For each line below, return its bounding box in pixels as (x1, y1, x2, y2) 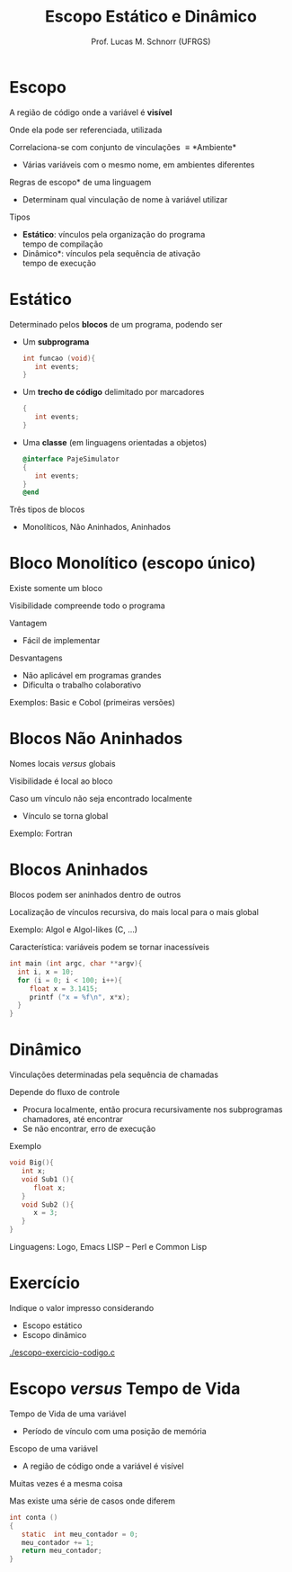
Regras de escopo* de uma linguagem (9, 176, 152, 187)
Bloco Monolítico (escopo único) (9, 553, 256, 573)
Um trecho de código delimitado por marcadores (22, 387, 205, 398)
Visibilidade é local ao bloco (9, 776, 113, 786)
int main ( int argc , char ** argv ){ (9, 959, 143, 968)
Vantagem (9, 618, 48, 629)
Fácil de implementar (22, 635, 101, 646)
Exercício (9, 1273, 81, 1293)
